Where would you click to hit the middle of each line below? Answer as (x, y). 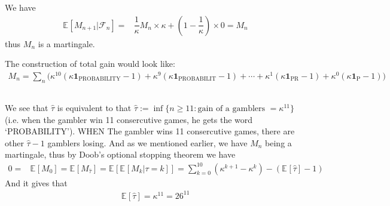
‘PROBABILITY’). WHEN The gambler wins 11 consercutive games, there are (150, 131)
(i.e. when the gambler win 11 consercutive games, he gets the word (129, 119)
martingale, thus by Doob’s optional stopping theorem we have (120, 154)
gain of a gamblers (231, 109)
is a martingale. (66, 43)
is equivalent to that (94, 108)
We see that (27, 108)
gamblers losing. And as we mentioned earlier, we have (147, 142)
